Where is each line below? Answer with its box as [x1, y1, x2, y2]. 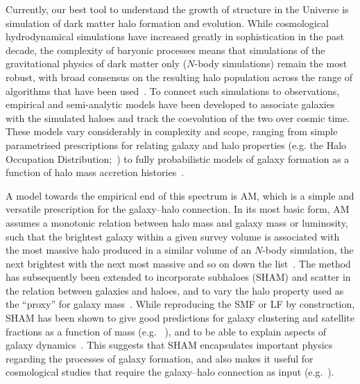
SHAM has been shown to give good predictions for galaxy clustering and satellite [6, 311, 354, 325]
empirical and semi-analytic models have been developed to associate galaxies [6, 97, 335, 112]
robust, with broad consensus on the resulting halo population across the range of [6, 69, 353, 84]
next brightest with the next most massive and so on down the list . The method [6, 256, 351, 270]
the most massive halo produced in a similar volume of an [6, 243, 252, 257]
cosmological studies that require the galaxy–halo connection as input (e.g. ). [6, 365, 334, 379]
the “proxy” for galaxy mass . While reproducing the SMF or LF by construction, [6, 297, 355, 311]
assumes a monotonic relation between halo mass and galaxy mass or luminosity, [6, 215, 348, 229]
